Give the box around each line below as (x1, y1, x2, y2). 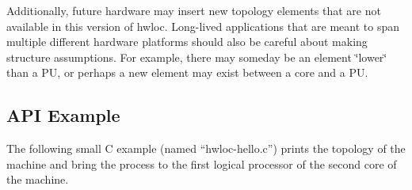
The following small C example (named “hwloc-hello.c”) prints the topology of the (6, 140, 406, 157)
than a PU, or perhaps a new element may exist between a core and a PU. (6, 64, 368, 81)
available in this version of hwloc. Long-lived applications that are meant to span (6, 17, 400, 34)
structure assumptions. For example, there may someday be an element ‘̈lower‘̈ (6, 48, 387, 65)
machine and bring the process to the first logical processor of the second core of (6, 155, 397, 172)
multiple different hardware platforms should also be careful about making (6, 33, 368, 50)
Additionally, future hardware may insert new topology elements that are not (6, 2, 381, 18)
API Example (6, 103, 120, 127)
